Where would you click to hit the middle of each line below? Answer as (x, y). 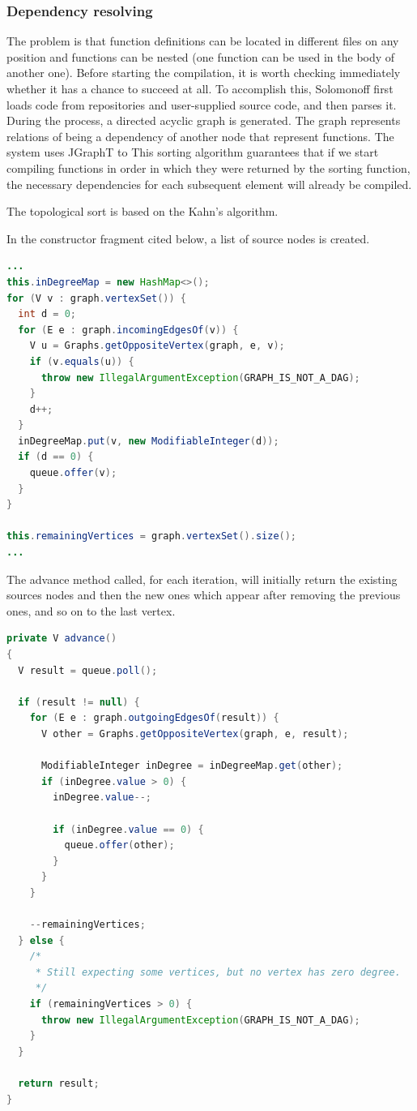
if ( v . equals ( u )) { (82, 361)
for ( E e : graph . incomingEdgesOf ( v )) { (128, 330)
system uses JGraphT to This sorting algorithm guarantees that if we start (193, 152)
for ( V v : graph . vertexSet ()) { (97, 298)
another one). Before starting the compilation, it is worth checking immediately (204, 73)
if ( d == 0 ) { (56, 457)
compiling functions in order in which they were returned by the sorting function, (208, 167)
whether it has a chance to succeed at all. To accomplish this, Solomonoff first (200, 88)
